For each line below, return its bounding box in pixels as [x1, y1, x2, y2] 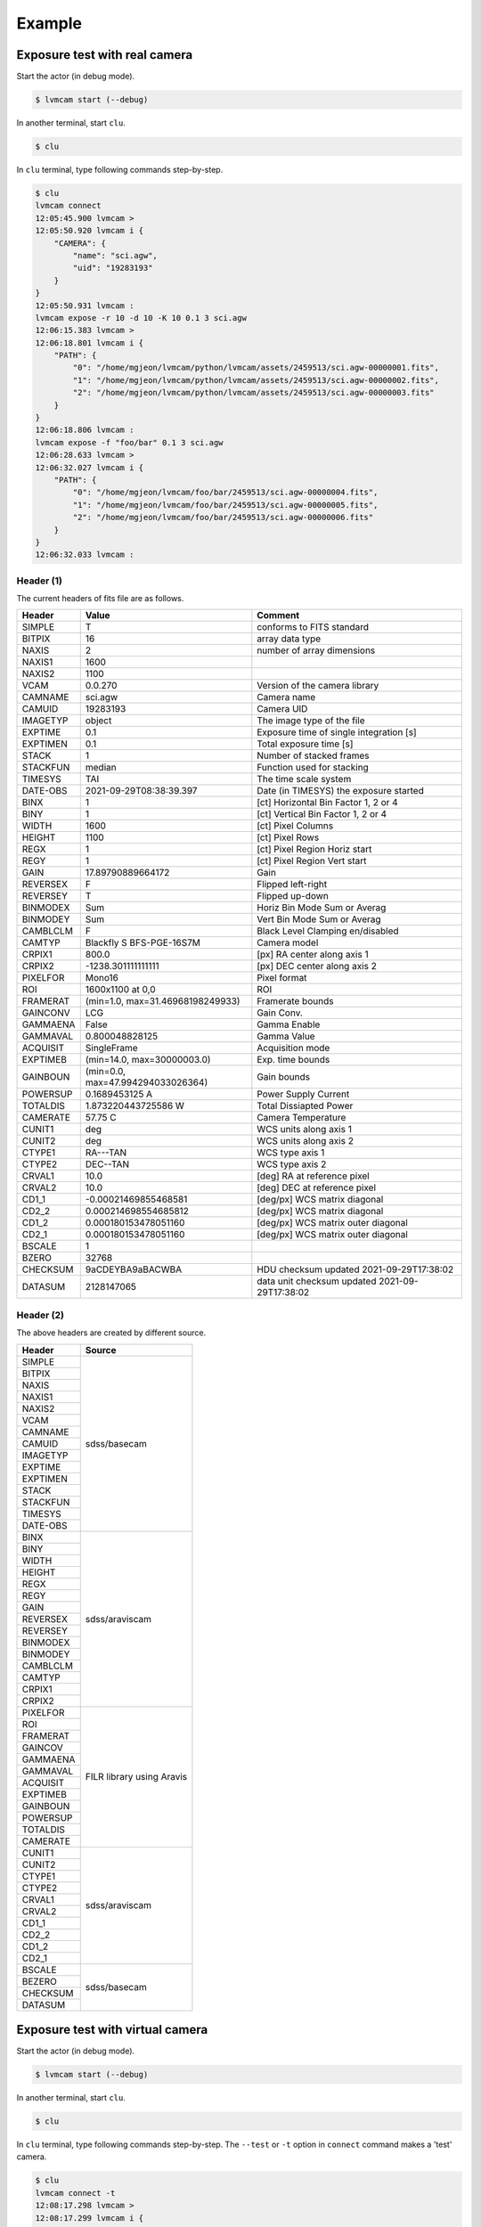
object [85, 714, 112, 727]
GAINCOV [21, 1742, 64, 1754]
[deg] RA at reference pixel [257, 1170, 370, 1182]
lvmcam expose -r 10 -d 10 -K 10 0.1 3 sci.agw [35, 313, 247, 322]
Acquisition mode [257, 1042, 330, 1055]
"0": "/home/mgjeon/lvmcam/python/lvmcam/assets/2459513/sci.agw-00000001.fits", [72, 363, 440, 373]
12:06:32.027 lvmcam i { [35, 462, 144, 472]
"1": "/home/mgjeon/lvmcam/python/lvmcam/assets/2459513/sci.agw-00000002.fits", [72, 375, 440, 385]
